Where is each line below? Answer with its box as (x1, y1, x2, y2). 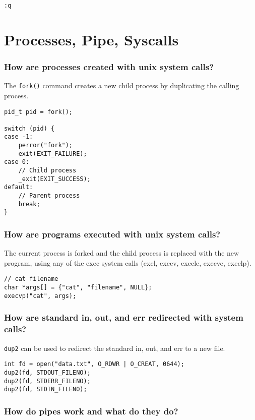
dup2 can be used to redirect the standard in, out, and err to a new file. (4, 342, 225, 353)
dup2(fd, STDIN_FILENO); (4, 386, 87, 393)
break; (18, 200, 40, 208)
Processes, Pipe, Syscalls (4, 29, 179, 49)
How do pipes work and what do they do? (4, 404, 178, 417)
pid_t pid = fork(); (4, 108, 73, 115)
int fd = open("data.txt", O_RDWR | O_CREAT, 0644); (4, 361, 184, 368)
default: (4, 184, 33, 191)
